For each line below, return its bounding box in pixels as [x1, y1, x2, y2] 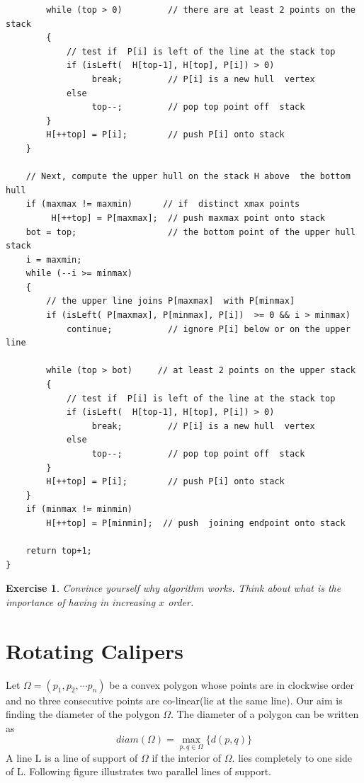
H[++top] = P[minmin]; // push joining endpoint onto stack [46, 518, 346, 528]
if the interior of [152, 750, 222, 765]
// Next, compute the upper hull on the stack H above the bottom [25, 171, 351, 182]
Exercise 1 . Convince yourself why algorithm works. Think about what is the [6, 581, 341, 595]
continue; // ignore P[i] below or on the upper [66, 324, 351, 334]
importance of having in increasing [6, 594, 156, 609]
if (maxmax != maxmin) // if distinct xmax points [25, 199, 300, 210]
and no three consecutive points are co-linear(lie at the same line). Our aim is [6, 692, 343, 707]
